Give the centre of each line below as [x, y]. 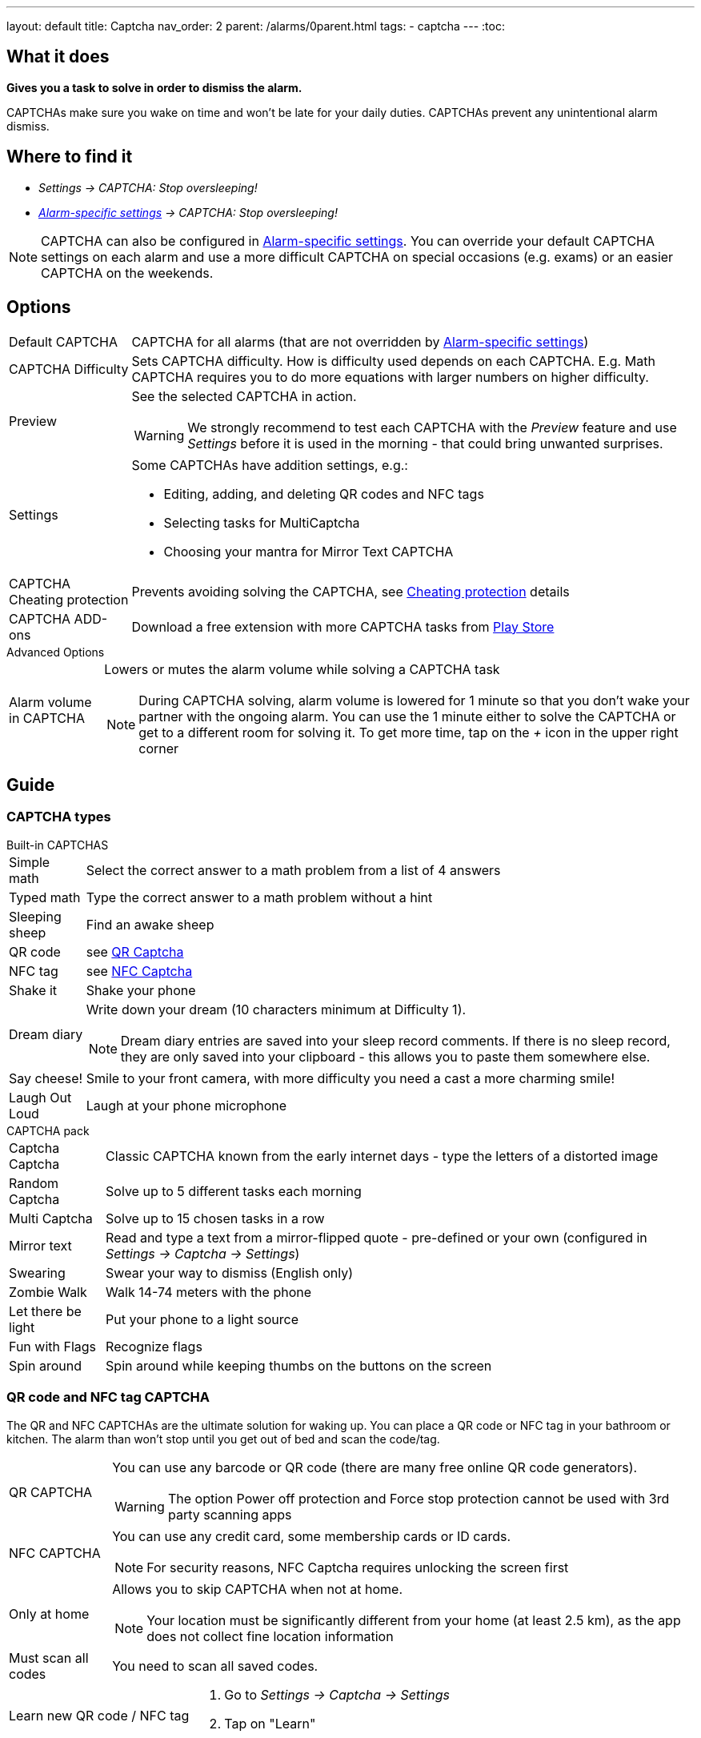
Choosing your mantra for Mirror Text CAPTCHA [308, 551]
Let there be [45, 1311]
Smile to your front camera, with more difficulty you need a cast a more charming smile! [350, 1078]
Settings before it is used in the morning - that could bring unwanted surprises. [425, 443]
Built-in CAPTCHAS [58, 845]
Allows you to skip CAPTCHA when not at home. [258, 1589]
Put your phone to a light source [202, 1319]
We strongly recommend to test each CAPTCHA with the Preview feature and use [432, 427]
